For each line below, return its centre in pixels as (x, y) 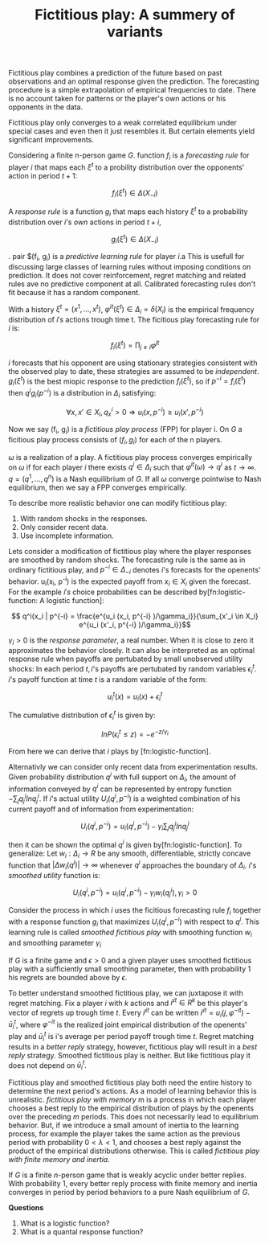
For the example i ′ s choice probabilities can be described (103, 592)
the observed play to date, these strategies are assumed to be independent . (134, 371)
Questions (26, 1207)
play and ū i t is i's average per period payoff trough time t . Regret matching (131, 1037)
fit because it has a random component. (74, 292)
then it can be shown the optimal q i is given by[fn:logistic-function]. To (125, 844)
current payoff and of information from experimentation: (101, 809)
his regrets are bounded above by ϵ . (68, 977)
